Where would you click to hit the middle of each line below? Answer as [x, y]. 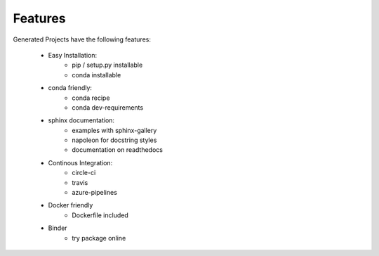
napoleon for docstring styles [114, 140]
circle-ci [84, 173]
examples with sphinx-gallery [114, 130]
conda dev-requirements [108, 107]
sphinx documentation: [81, 120]
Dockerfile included [100, 215]
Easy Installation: [73, 55]
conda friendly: [70, 88]
